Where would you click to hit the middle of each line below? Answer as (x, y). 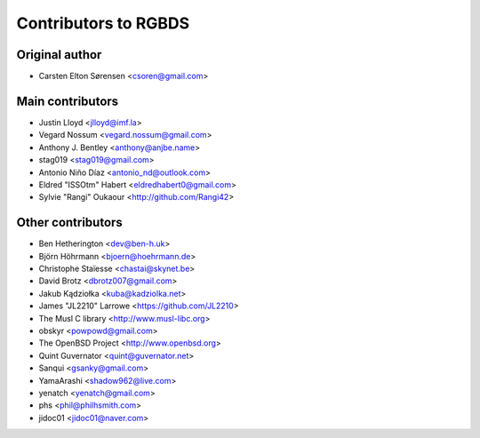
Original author (59, 55)
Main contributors (68, 101)
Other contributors (70, 223)
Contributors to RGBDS (103, 23)
